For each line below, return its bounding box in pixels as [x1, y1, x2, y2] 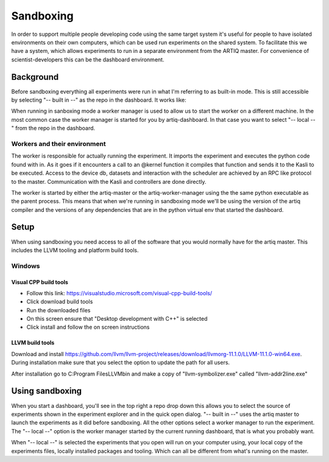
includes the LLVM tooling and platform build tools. [11, 247, 140, 254]
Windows [11, 262, 40, 270]
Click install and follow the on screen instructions [26, 323, 150, 331]
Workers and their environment [11, 139, 106, 148]
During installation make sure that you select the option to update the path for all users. [11, 359, 230, 366]
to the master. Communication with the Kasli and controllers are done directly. [11, 178, 207, 185]
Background [11, 72, 59, 82]
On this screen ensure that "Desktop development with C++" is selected [26, 315, 208, 323]
